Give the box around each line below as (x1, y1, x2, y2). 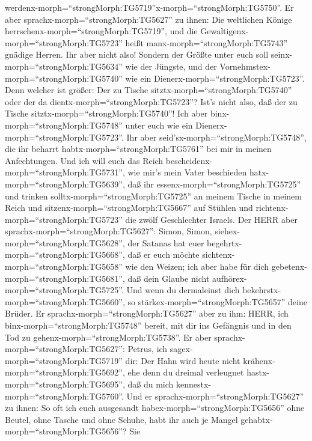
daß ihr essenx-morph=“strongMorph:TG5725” (127, 177, 301, 190)
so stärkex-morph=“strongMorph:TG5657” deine (127, 295, 307, 308)
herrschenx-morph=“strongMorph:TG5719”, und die (5, 25, 198, 37)
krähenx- (243, 354, 275, 366)
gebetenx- (271, 260, 307, 273)
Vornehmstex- (219, 59, 271, 72)
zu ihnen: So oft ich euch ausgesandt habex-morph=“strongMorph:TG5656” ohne (5, 401, 305, 414)
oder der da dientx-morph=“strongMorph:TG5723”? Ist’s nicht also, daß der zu (5, 95, 298, 108)
